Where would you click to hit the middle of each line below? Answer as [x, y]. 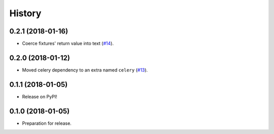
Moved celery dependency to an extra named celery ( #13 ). [85, 70]
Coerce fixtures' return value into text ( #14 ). [68, 44]
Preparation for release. [47, 123]
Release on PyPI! [40, 96]
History [25, 13]
